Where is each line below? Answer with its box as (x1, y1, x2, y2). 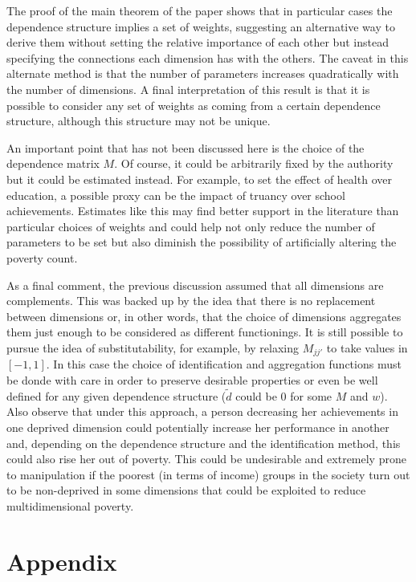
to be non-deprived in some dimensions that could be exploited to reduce (6, 482, 366, 499)
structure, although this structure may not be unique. (6, 112, 271, 129)
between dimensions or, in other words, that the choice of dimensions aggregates (6, 307, 402, 324)
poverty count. (6, 249, 78, 266)
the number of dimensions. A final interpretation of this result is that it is (6, 80, 370, 97)
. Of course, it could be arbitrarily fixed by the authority (114, 155, 394, 172)
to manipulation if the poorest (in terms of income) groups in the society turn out (6, 466, 410, 482)
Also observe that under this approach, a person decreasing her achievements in (6, 403, 398, 420)
